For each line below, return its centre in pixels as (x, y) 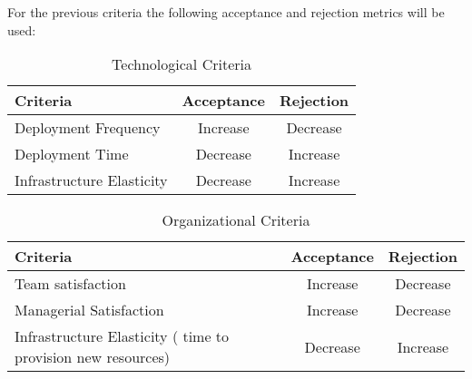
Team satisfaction (70, 284)
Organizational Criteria (236, 220)
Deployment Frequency (88, 128)
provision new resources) (93, 357)
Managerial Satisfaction (89, 310)
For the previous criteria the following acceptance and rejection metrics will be (226, 12)
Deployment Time (72, 154)
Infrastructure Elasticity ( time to (122, 336)
